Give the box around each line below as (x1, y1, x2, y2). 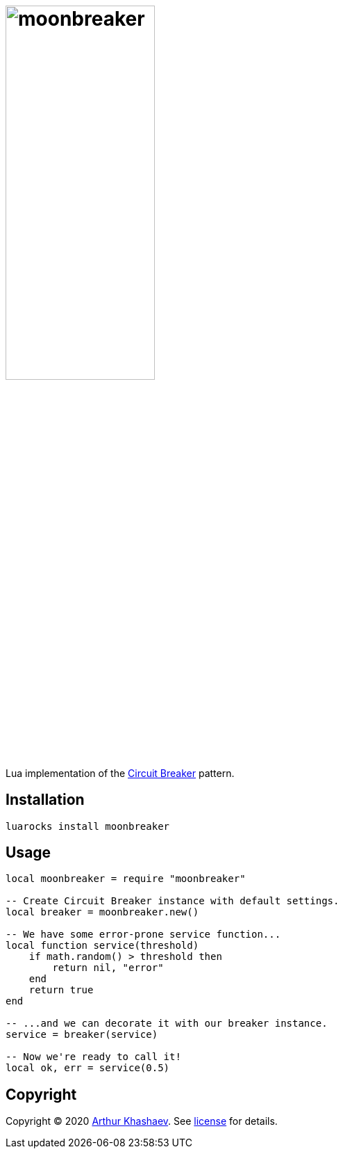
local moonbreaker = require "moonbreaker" (6, 873, 246, 885)
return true (28, 984, 94, 996)
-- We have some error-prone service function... (6, 929, 281, 940)
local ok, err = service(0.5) (6, 1062, 170, 1074)
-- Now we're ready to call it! (6, 1051, 181, 1063)
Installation (6, 791, 85, 809)
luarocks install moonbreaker (6, 820, 170, 832)
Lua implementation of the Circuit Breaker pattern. (6, 767, 235, 779)
